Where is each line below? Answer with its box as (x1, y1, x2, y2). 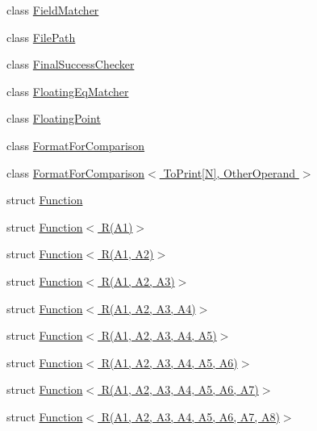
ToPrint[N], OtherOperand (163, 164, 296, 181)
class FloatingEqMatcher (6, 82, 129, 99)
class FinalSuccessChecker (6, 56, 135, 73)
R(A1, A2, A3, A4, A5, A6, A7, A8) (101, 408, 280, 425)
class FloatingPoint (6, 110, 101, 127)
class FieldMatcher (6, 2, 99, 18)
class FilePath (6, 28, 76, 45)
